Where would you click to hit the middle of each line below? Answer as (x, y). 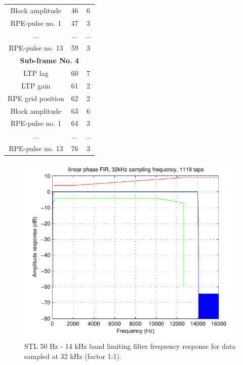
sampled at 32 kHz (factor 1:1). (73, 356)
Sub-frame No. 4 (49, 60)
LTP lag (36, 73)
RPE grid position (36, 98)
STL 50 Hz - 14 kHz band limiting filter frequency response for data (130, 346)
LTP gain (36, 85)
